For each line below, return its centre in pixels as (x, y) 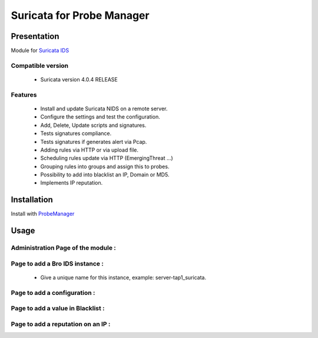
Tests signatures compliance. (76, 133)
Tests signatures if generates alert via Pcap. (94, 142)
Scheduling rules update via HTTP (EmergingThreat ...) (107, 158)
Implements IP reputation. (72, 183)
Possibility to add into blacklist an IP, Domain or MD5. (105, 175)
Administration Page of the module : (63, 248)
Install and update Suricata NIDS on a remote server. (104, 109)
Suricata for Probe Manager (80, 15)
